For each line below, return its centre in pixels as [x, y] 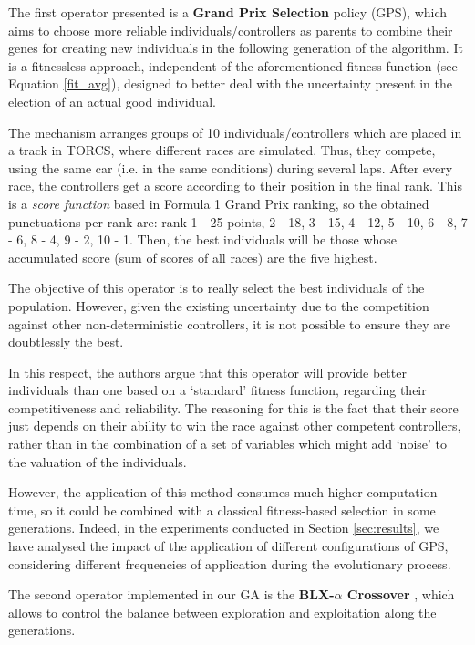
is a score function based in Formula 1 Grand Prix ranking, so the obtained [219, 203]
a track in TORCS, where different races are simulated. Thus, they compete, [222, 150]
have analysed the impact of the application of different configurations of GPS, [228, 546]
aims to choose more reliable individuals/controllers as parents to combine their [231, 30]
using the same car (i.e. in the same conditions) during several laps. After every [231, 167]
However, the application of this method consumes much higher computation [223, 492]
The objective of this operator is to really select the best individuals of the [217, 288]
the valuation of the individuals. [98, 461]
